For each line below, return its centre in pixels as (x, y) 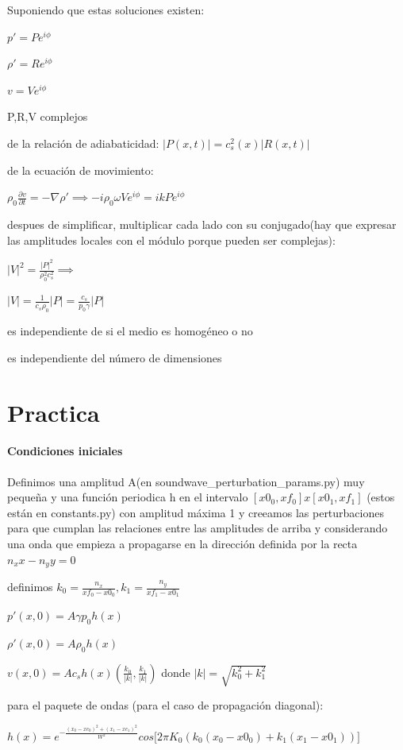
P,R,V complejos (48, 116)
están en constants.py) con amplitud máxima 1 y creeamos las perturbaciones (196, 512)
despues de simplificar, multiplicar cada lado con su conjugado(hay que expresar (202, 224)
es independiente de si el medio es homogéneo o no (130, 331)
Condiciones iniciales (65, 451)
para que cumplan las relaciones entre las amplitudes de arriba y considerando (198, 528)
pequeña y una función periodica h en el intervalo (128, 497)
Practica (54, 412)
